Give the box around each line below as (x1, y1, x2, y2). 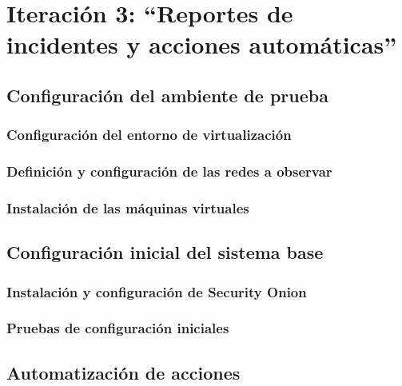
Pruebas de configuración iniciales (6, 318, 229, 338)
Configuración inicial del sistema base (6, 240, 324, 265)
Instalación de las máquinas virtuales (6, 197, 249, 217)
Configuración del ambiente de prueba (6, 82, 328, 107)
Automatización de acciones (6, 360, 241, 384)
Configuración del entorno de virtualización (6, 125, 292, 145)
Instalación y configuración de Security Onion (6, 281, 307, 301)
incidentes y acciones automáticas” (6, 28, 397, 61)
